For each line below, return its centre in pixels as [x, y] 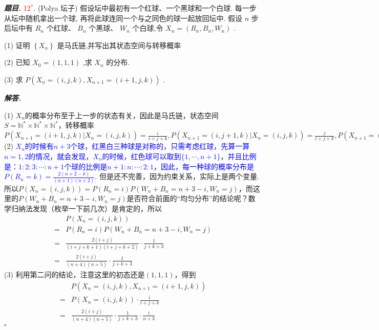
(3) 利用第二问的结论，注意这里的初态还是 [75, 274]
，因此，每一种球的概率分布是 [204, 166]
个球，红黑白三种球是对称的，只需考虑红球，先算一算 [160, 146]
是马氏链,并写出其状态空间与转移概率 [119, 45]
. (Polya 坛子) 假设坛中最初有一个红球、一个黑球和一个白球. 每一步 [145, 8]
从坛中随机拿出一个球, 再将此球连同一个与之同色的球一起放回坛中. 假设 [123, 18]
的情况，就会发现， [61, 156]
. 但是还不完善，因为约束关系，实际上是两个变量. [177, 176]
